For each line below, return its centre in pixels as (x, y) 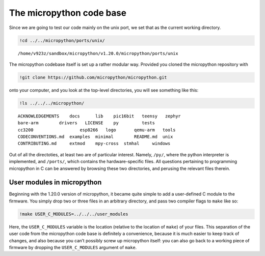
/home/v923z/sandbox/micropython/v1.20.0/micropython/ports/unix (98, 53)
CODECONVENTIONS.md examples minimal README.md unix (95, 137)
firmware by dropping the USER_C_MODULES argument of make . (73, 248)
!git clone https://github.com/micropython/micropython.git (93, 77)
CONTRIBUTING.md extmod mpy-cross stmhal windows (94, 143)
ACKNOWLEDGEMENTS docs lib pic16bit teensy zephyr (99, 116)
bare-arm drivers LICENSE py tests (86, 123)
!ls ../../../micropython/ (52, 103)
